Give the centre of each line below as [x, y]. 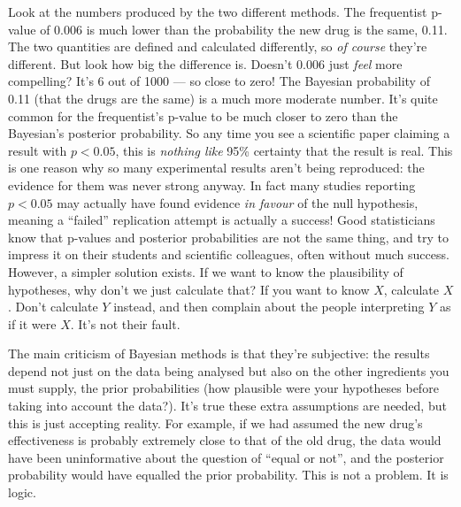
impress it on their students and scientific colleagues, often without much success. [229, 254]
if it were [32, 323]
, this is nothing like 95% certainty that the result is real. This [284, 150]
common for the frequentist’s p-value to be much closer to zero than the [203, 115]
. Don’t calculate [53, 307]
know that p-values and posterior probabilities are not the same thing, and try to [228, 237]
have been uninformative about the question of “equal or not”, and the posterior [226, 457]
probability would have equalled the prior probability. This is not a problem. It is [228, 475]
